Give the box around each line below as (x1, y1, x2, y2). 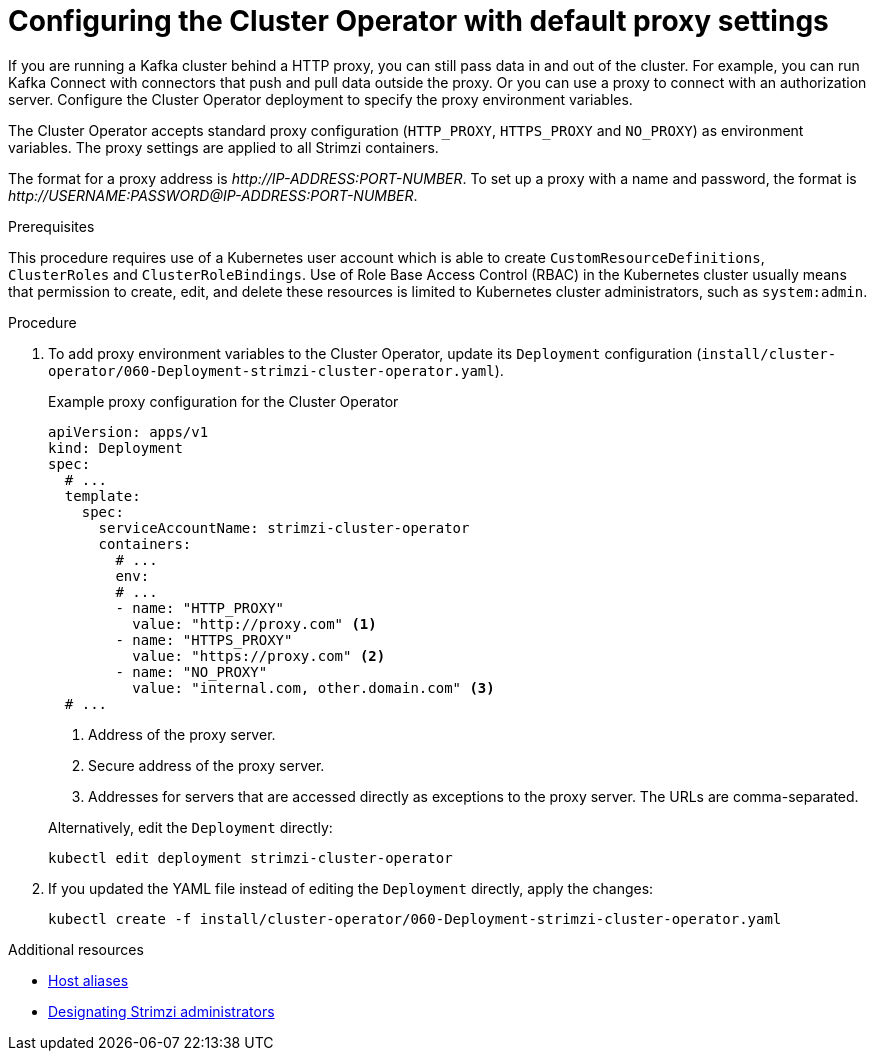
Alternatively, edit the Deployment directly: (48, 818, 333, 836)
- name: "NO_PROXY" (115, 663, 268, 680)
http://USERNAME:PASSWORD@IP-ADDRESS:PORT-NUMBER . (8, 186, 418, 204)
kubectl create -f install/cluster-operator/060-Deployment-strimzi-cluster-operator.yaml (48, 910, 782, 927)
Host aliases (48, 971, 129, 989)
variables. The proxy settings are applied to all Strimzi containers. (8, 138, 439, 156)
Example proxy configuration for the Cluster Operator (48, 392, 399, 410)
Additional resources (8, 940, 144, 958)
